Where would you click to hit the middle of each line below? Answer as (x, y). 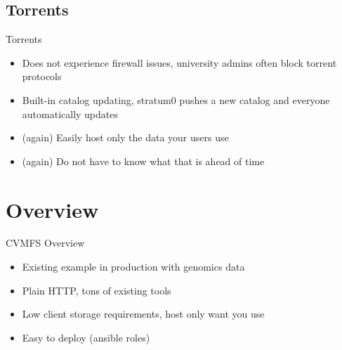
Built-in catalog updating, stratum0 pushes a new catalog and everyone (176, 99)
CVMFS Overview (45, 243)
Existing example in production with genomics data (133, 267)
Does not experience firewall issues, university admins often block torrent (179, 62)
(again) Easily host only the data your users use (125, 137)
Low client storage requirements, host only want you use (143, 314)
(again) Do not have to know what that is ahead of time (143, 161)
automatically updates (70, 114)
